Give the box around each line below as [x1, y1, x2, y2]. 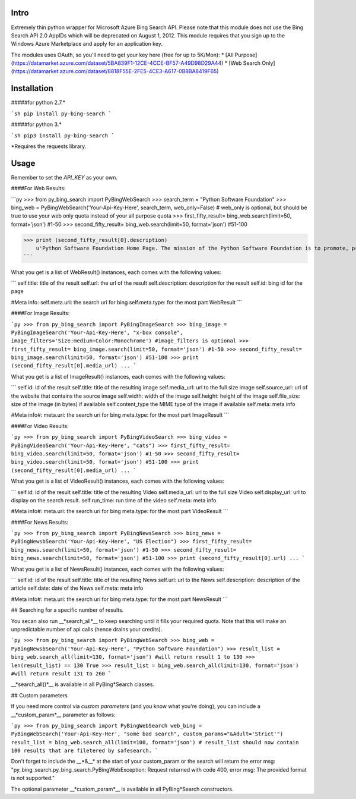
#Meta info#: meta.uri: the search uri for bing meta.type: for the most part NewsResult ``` [11, 595, 228, 603]
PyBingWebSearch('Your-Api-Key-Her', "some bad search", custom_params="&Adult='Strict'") [11, 731, 284, 737]
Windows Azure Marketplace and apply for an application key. [11, 40, 163, 48]
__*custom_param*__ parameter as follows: [11, 711, 116, 718]
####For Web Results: [11, 185, 66, 192]
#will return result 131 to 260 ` [11, 670, 112, 677]
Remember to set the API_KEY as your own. [11, 174, 118, 181]
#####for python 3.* [11, 121, 62, 128]
